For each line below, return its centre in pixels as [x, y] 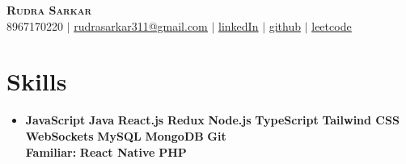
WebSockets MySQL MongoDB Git [126, 135]
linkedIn [239, 25]
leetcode [332, 25]
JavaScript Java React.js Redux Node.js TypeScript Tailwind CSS [212, 120]
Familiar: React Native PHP [106, 151]
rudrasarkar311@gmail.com [141, 25]
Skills [37, 81]
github [285, 25]
